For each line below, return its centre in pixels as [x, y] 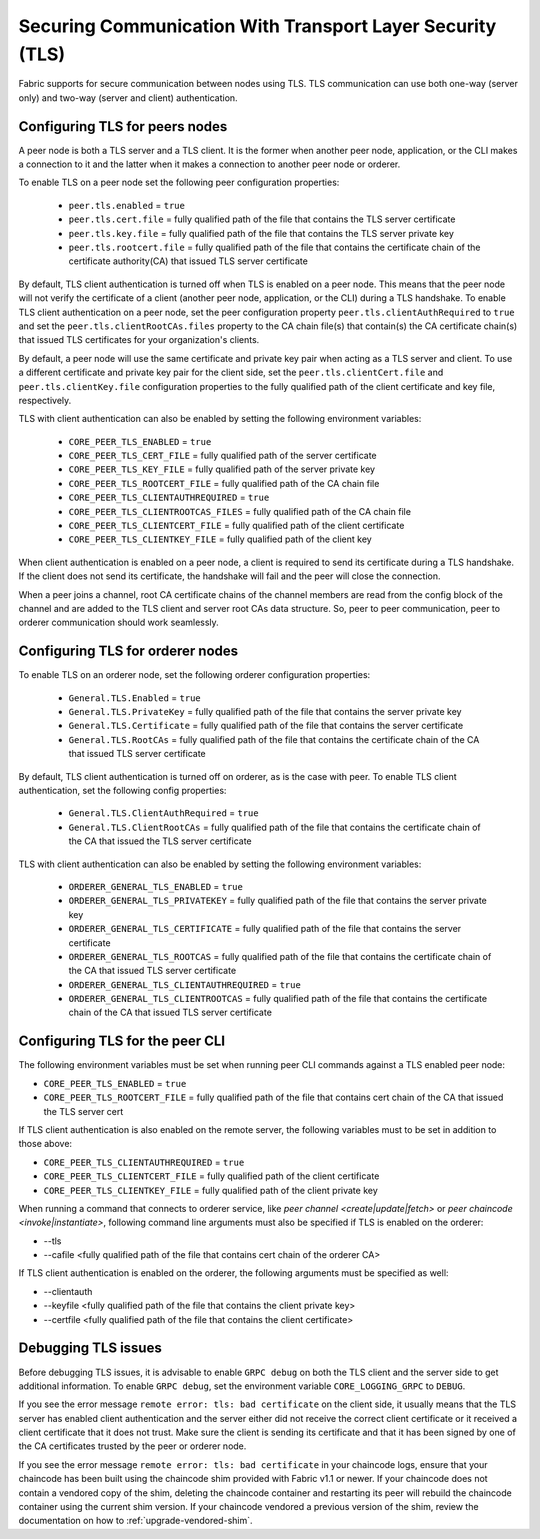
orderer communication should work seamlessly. [118, 622]
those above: [45, 1144]
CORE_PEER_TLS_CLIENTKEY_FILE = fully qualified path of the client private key [211, 1190]
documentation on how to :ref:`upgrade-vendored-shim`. [136, 1521]
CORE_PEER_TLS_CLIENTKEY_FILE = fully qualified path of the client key [220, 539]
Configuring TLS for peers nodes [123, 126]
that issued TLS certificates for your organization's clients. [139, 340]
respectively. [45, 400]
